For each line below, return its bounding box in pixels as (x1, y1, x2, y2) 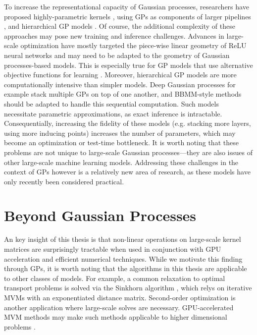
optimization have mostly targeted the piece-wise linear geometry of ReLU (20, 40, 247, 51)
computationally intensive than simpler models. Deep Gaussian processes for (4, 79, 236, 89)
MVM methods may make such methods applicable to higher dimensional (4, 312, 227, 322)
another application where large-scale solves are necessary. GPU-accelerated (4, 302, 234, 312)
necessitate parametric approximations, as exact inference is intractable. (4, 108, 222, 118)
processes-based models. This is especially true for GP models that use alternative (4, 59, 253, 70)
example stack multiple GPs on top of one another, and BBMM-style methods (4, 89, 242, 99)
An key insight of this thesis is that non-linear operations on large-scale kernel (4, 234, 241, 244)
